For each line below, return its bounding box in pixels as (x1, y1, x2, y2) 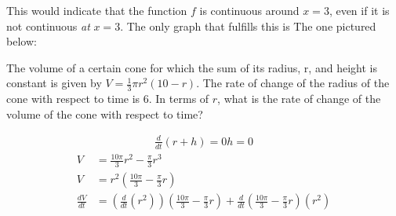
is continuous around (199, 2, 300, 18)
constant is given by (6, 75, 102, 91)
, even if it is (329, 2, 390, 18)
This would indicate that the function (6, 2, 187, 18)
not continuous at (6, 17, 90, 34)
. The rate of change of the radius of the (196, 75, 390, 91)
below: (6, 33, 37, 49)
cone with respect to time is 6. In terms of (6, 90, 209, 107)
